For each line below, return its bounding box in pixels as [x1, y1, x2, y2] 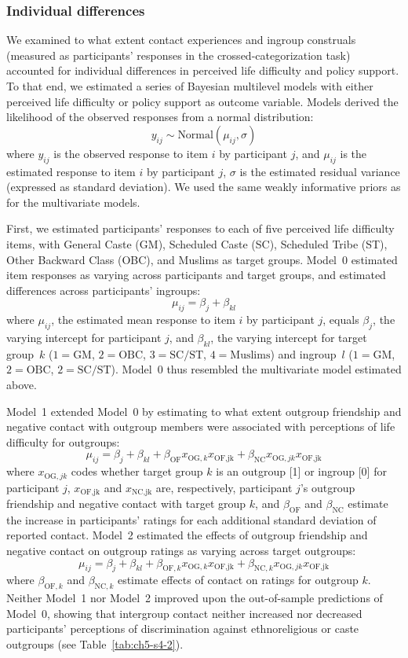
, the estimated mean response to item [51, 311, 235, 328]
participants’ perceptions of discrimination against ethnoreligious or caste [6, 620, 359, 637]
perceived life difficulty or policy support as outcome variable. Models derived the [6, 93, 399, 109]
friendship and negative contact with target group [6, 494, 246, 511]
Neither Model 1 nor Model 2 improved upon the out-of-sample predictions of [6, 590, 383, 606]
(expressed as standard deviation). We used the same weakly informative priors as [6, 178, 401, 195]
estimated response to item [6, 163, 136, 179]
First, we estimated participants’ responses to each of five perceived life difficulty [6, 220, 395, 237]
